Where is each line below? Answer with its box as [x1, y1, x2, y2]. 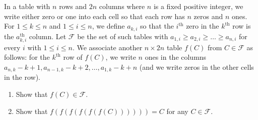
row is [232, 21, 251, 31]
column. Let [29, 31, 67, 41]
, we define [92, 21, 125, 31]
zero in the [186, 21, 219, 31]
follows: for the [4, 52, 50, 62]
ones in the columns [145, 52, 207, 62]
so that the [140, 21, 174, 31]
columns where [99, 1, 145, 11]
